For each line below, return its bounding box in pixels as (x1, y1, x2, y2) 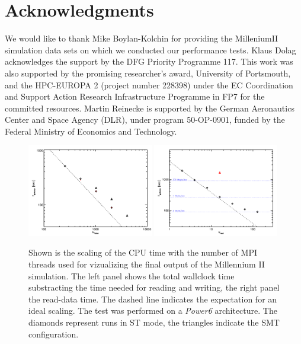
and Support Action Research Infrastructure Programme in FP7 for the (5, 90, 265, 103)
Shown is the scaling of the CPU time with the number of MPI (28, 246, 257, 259)
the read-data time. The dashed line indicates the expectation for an (28, 292, 277, 305)
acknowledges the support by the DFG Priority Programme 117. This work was (5, 55, 293, 68)
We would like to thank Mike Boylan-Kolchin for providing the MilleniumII (5, 32, 278, 44)
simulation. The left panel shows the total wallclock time (28, 269, 235, 282)
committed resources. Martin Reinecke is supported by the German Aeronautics (5, 101, 294, 114)
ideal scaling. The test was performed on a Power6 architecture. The (28, 304, 277, 317)
